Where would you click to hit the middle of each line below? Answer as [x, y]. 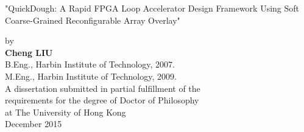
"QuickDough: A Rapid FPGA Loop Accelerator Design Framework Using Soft [152, 8]
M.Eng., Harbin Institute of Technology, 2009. [91, 76]
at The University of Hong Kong [65, 112]
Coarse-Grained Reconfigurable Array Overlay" [93, 20]
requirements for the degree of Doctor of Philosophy [102, 100]
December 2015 [34, 124]
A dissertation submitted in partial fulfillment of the [103, 88]
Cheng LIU [29, 52]
